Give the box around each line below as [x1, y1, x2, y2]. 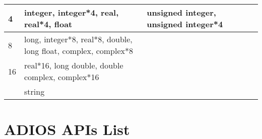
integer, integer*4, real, [24, 7, 119, 18]
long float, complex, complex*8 [24, 45, 134, 56]
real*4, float [24, 18, 73, 30]
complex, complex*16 [24, 71, 99, 83]
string [24, 86, 45, 97]
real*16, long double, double [24, 59, 123, 71]
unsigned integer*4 [147, 18, 223, 30]
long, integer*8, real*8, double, [24, 33, 133, 45]
